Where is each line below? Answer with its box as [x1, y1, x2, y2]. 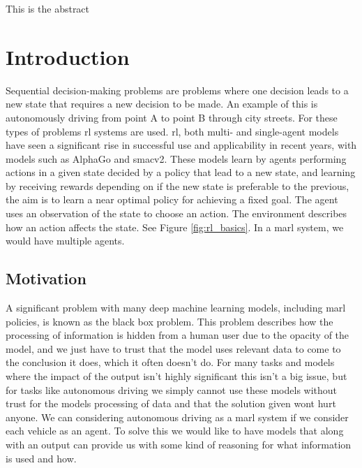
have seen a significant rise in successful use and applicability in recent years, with [6, 138, 357, 152]
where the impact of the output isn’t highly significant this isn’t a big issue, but [6, 369, 347, 383]
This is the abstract [6, 1, 90, 15]
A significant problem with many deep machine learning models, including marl [6, 300, 346, 315]
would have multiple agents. [6, 233, 125, 248]
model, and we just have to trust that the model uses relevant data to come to [6, 341, 341, 356]
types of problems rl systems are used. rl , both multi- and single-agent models [6, 124, 339, 138]
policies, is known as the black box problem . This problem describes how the [6, 314, 333, 328]
